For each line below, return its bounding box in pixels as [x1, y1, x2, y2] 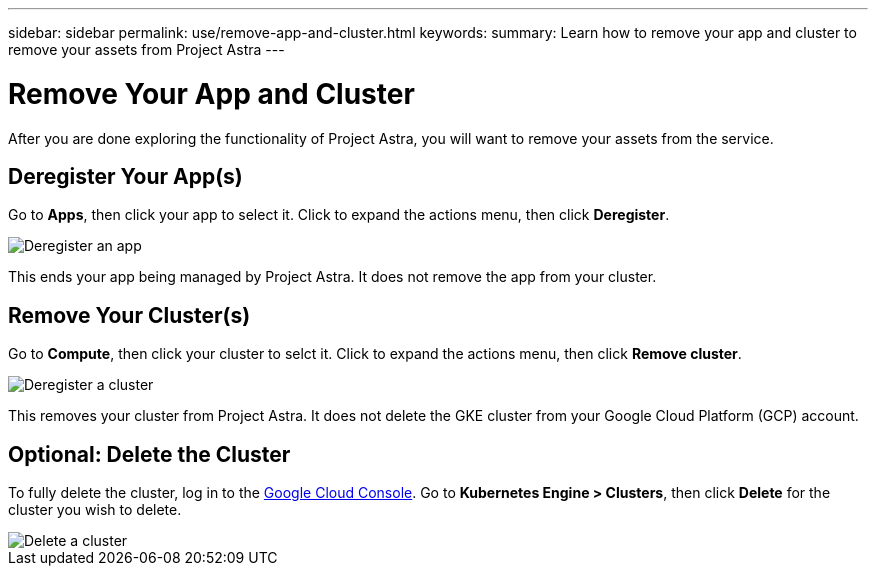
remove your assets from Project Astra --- [8, 41, 285, 58]
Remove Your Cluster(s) [8, 302, 251, 328]
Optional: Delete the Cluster [8, 441, 291, 467]
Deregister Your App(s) [8, 163, 243, 189]
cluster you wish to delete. [8, 501, 182, 519]
